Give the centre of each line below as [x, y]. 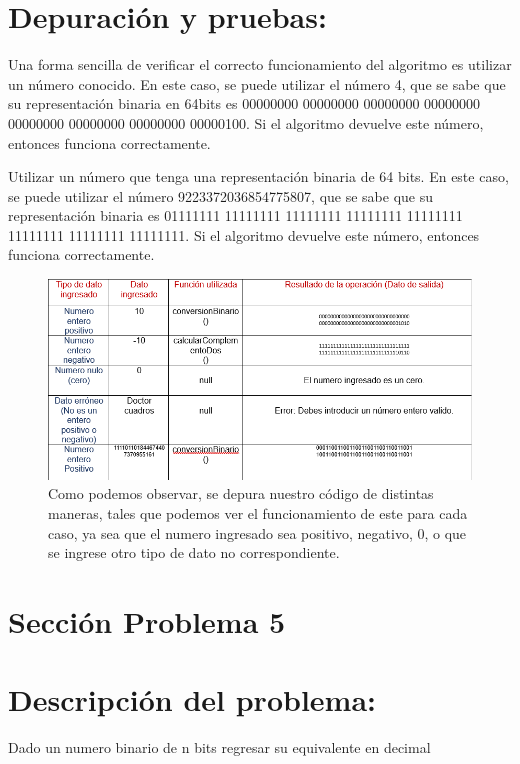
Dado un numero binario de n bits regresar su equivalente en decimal [219, 747]
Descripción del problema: [192, 699]
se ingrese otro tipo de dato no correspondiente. [194, 552]
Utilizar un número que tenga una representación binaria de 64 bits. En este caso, [258, 176]
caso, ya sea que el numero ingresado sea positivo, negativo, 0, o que [257, 532]
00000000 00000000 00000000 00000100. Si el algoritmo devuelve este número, [246, 122]
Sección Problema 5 [147, 620]
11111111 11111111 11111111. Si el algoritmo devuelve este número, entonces [244, 234]
